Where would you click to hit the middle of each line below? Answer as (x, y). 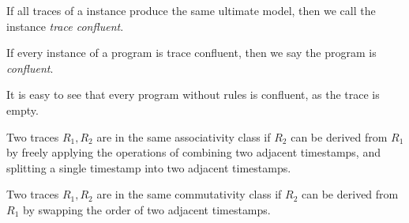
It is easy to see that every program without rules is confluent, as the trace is (193, 94)
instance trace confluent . (65, 26)
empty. (23, 110)
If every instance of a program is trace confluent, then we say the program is (191, 53)
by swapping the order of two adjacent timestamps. (146, 209)
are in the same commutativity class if (189, 194)
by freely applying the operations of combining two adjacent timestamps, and (193, 152)
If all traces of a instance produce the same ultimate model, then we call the (191, 10)
